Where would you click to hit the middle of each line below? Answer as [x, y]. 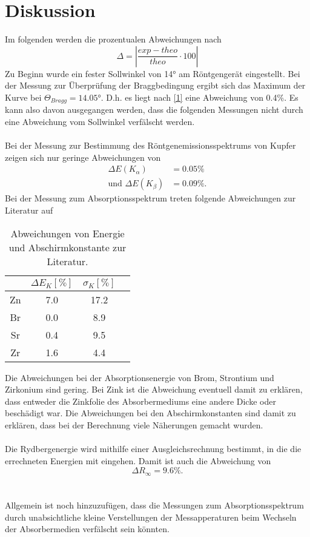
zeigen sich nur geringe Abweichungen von [83, 157]
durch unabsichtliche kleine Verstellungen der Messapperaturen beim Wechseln [151, 517]
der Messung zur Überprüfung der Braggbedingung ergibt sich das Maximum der [155, 85]
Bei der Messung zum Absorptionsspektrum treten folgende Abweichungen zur [150, 198]
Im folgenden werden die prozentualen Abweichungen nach [113, 39]
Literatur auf [29, 210]
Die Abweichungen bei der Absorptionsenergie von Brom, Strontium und [140, 377]
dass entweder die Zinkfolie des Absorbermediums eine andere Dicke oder [140, 401]
